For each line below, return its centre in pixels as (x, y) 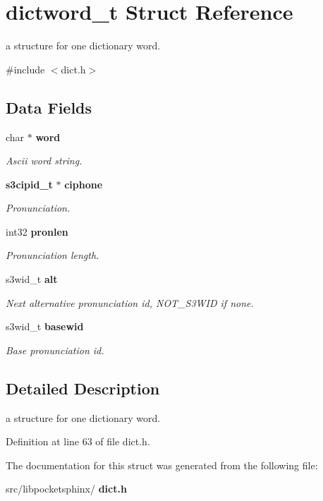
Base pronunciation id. (55, 350)
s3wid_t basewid (45, 326)
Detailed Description (83, 388)
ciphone (84, 184)
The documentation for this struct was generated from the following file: (162, 465)
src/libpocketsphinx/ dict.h (66, 489)
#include (25, 69)
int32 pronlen (37, 231)
